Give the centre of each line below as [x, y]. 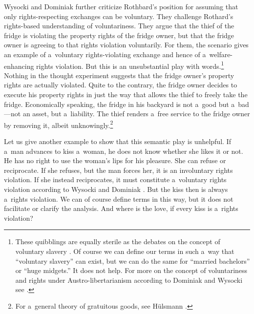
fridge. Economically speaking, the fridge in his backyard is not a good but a [119, 104]
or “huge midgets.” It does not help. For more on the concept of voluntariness [131, 270]
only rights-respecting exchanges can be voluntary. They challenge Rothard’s [119, 16]
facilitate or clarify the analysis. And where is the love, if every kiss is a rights [121, 208]
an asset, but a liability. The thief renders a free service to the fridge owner [136, 114]
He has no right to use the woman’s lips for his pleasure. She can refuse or [115, 160]
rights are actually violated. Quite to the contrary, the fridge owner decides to [121, 85]
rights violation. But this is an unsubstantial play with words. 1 [130, 65]
